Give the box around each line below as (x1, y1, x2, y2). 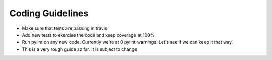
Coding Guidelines (9, 8, 89, 19)
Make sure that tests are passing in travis (22, 25, 108, 31)
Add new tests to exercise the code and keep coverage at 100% (22, 32, 155, 38)
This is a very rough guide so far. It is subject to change (22, 46, 138, 52)
